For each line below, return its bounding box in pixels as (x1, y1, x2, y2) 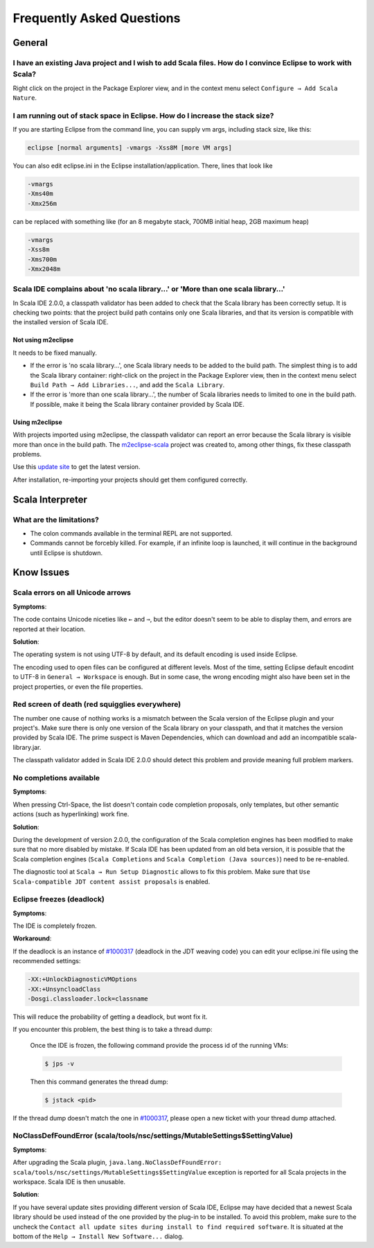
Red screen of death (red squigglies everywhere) (12, 700, 181, 710)
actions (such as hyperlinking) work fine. (12, 810, 130, 818)
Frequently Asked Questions (12, 10, 181, 26)
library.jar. (12, 743, 42, 751)
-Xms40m (27, 190, 53, 197)
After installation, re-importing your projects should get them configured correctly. (12, 475, 248, 484)
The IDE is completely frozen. (12, 922, 97, 930)
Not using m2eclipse (12, 336, 74, 344)
